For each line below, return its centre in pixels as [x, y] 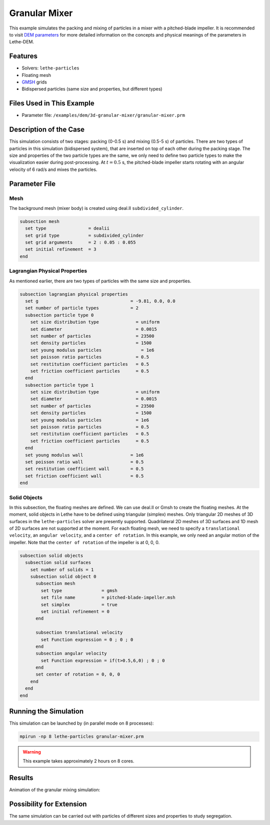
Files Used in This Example [52, 103]
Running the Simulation [46, 711]
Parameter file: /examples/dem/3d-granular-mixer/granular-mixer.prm [103, 115]
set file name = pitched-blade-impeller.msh [108, 598]
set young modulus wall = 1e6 [84, 455]
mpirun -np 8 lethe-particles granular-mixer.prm [82, 737]
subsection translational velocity [79, 633]
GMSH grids [34, 82]
